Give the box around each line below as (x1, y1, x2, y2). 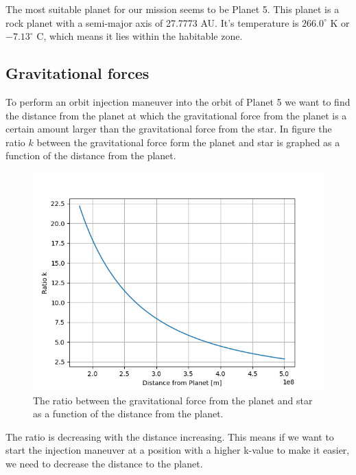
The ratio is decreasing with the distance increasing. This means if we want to (5, 429, 334, 443)
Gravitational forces (5, 62, 150, 84)
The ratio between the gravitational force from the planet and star (33, 393, 313, 407)
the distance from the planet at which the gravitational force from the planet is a (5, 108, 347, 122)
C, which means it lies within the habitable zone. (36, 29, 243, 43)
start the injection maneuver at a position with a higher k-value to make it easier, (5, 443, 350, 457)
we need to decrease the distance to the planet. (5, 456, 203, 470)
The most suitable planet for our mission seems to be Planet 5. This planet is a (5, 2, 340, 16)
